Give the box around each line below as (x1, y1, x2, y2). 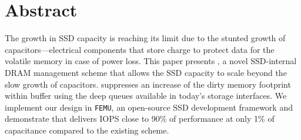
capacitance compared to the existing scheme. (5, 124, 169, 136)
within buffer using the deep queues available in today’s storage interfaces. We (5, 89, 287, 102)
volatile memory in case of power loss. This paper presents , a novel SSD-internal (5, 55, 297, 67)
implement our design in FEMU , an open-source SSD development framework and (5, 101, 293, 113)
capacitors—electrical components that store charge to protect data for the (5, 43, 275, 55)
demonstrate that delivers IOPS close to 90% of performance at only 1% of (5, 112, 275, 125)
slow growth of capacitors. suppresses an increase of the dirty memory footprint (5, 78, 291, 90)
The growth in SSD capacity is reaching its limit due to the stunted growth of (5, 32, 286, 44)
